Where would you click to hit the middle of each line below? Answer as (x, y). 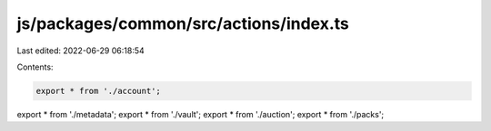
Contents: (35, 67)
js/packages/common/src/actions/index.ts (183, 23)
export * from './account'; (98, 91)
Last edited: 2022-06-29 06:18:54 (80, 51)
